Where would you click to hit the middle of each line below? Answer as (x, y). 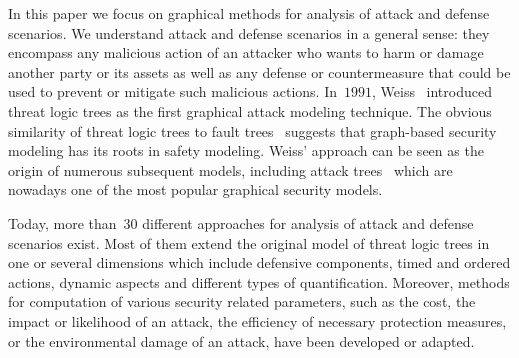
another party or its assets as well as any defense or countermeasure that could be (259, 71)
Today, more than (62, 222)
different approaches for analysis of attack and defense (308, 222)
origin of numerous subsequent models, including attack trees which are (230, 169)
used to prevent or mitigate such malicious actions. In (172, 91)
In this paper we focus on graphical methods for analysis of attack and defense (249, 13)
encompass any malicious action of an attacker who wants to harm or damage (246, 52)
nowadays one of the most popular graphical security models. (195, 189)
